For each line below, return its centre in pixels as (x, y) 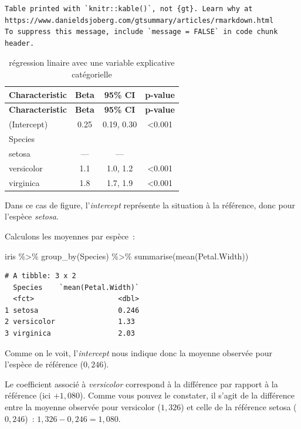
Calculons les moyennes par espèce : (70, 236)
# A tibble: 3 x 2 (40, 276)
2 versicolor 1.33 (70, 322)
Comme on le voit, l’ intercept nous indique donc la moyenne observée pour (138, 352)
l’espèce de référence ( (44, 364)
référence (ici (28, 395)
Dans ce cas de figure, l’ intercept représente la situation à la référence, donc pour (150, 205)
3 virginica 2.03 (70, 334)
